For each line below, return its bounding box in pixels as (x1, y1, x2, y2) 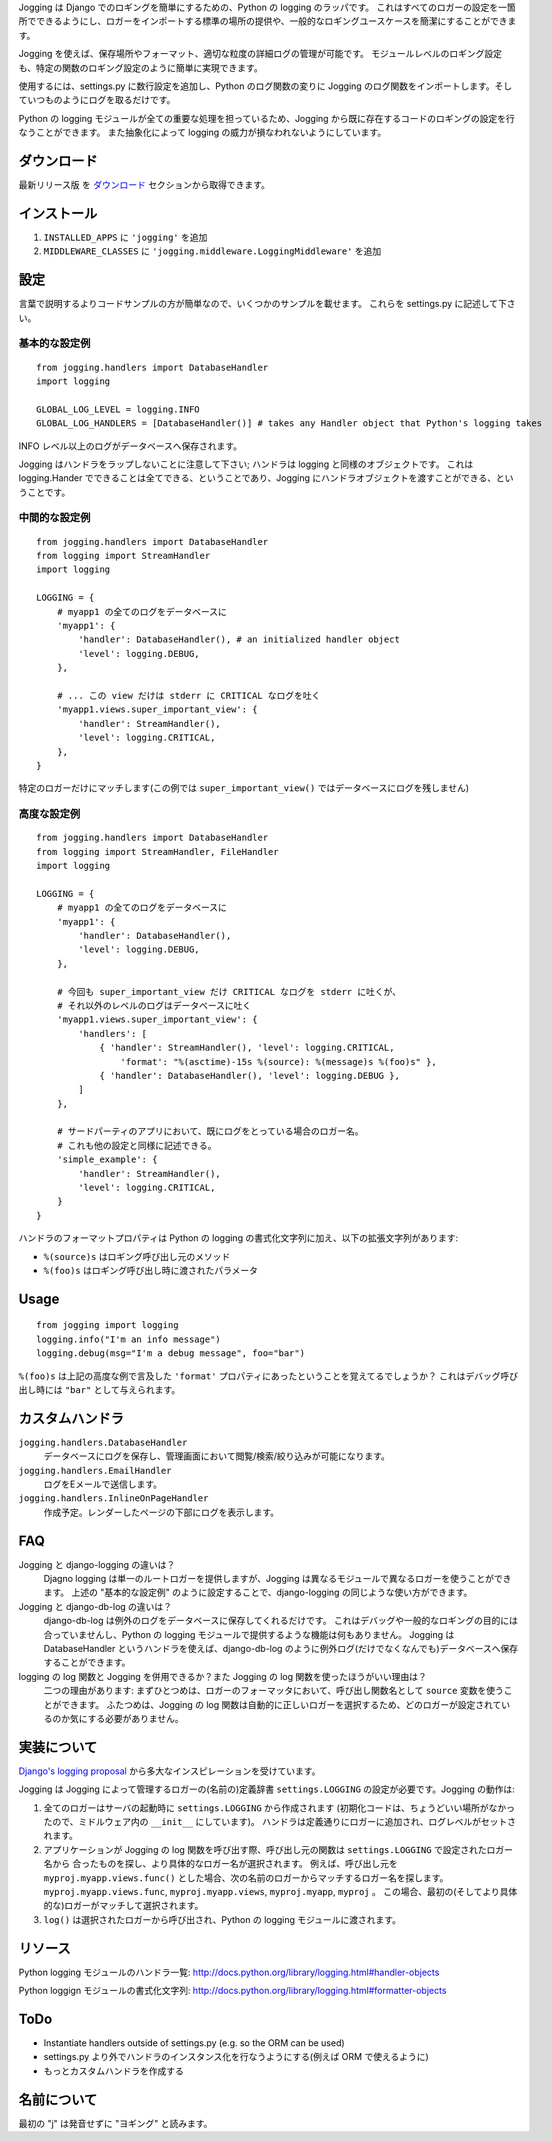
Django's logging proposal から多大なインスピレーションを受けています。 (18, 1765, 321, 1777)
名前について (18, 2091, 98, 2108)
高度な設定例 (18, 807, 81, 821)
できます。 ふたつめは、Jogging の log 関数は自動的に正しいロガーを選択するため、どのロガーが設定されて (60, 1698, 502, 1710)
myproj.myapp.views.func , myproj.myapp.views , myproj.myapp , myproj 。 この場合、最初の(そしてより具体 (43, 1886, 518, 1898)
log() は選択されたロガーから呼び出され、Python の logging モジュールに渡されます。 (43, 1913, 402, 1925)
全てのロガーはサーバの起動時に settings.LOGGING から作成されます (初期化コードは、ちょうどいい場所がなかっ (43, 1801, 515, 1814)
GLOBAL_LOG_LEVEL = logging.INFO (36, 403, 200, 415)
